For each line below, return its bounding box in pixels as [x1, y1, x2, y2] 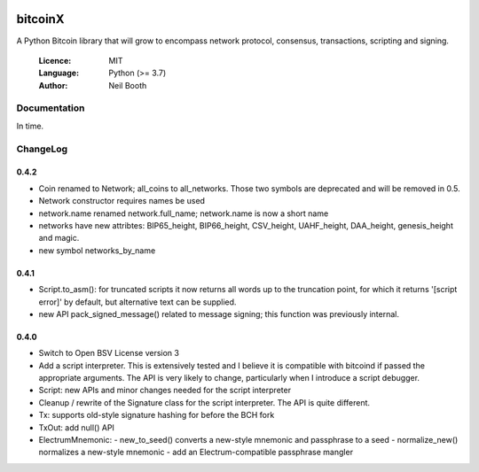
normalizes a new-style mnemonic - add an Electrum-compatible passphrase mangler [38, 447, 354, 458]
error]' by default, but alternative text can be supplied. [38, 297, 237, 307]
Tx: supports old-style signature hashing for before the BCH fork [38, 410, 275, 421]
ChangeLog [16, 143, 68, 155]
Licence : [38, 55, 72, 66]
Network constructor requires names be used [38, 196, 206, 206]
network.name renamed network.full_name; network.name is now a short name [38, 208, 329, 219]
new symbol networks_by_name [38, 244, 156, 256]
